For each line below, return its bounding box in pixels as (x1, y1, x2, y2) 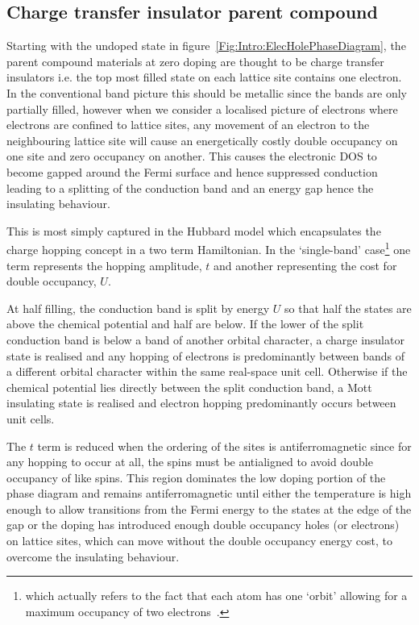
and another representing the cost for (213, 256, 397, 273)
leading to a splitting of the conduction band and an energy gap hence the (6, 179, 374, 196)
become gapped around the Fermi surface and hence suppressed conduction (6, 163, 378, 180)
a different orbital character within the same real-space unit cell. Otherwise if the (6, 363, 408, 380)
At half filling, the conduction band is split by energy (6, 299, 270, 316)
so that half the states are (284, 299, 412, 316)
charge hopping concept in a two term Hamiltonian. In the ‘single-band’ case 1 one (6, 239, 411, 257)
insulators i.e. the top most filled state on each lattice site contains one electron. (6, 69, 402, 85)
